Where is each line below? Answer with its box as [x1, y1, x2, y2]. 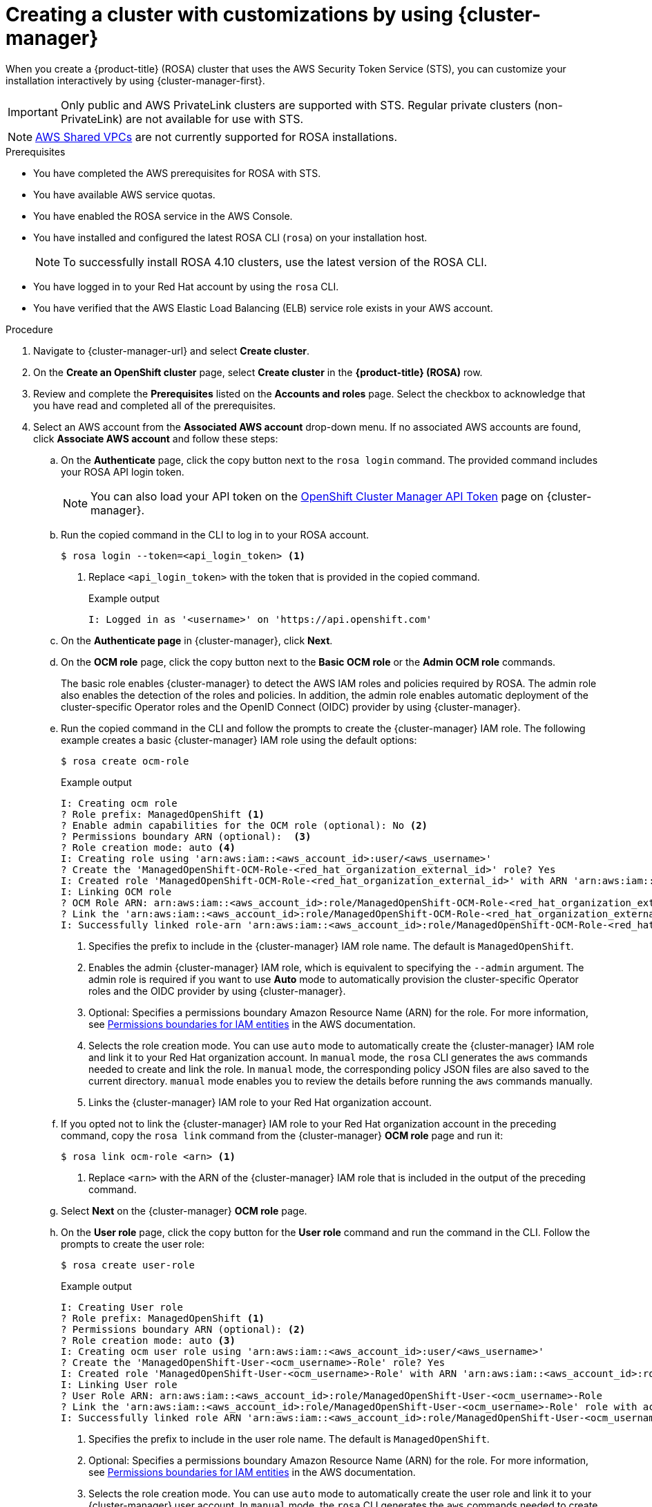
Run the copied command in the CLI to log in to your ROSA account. [61, 528, 370, 541]
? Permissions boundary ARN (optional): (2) [61, 1323, 306, 1335]
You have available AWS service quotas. [33, 188, 215, 200]
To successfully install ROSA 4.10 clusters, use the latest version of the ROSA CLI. [63, 254, 488, 269]
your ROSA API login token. [61, 465, 184, 478]
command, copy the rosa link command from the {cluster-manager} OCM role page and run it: [61, 1129, 504, 1141]
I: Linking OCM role [61, 886, 172, 897]
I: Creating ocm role [61, 797, 178, 809]
